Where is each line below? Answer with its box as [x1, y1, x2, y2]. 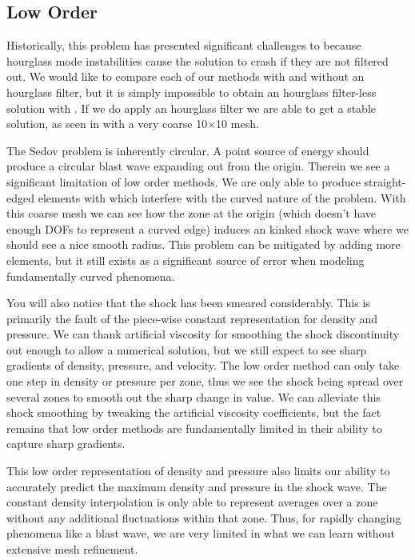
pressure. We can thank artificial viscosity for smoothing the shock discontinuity [6, 326, 400, 342]
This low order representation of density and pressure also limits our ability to [6, 462, 390, 479]
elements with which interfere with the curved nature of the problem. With [38, 189, 406, 206]
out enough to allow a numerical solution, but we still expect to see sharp [6, 341, 367, 358]
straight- [364, 173, 406, 190]
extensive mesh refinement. [6, 541, 138, 558]
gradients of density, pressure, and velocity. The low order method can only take [6, 357, 400, 374]
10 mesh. [216, 115, 259, 132]
